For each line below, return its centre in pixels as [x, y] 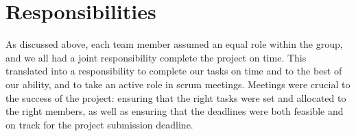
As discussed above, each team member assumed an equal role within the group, [174, 44]
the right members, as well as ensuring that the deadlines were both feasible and [175, 111]
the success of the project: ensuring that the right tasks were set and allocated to [176, 97]
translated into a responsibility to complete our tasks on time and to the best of [174, 71]
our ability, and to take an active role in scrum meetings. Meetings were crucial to [178, 84]
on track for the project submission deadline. [99, 124]
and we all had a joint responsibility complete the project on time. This [156, 57]
